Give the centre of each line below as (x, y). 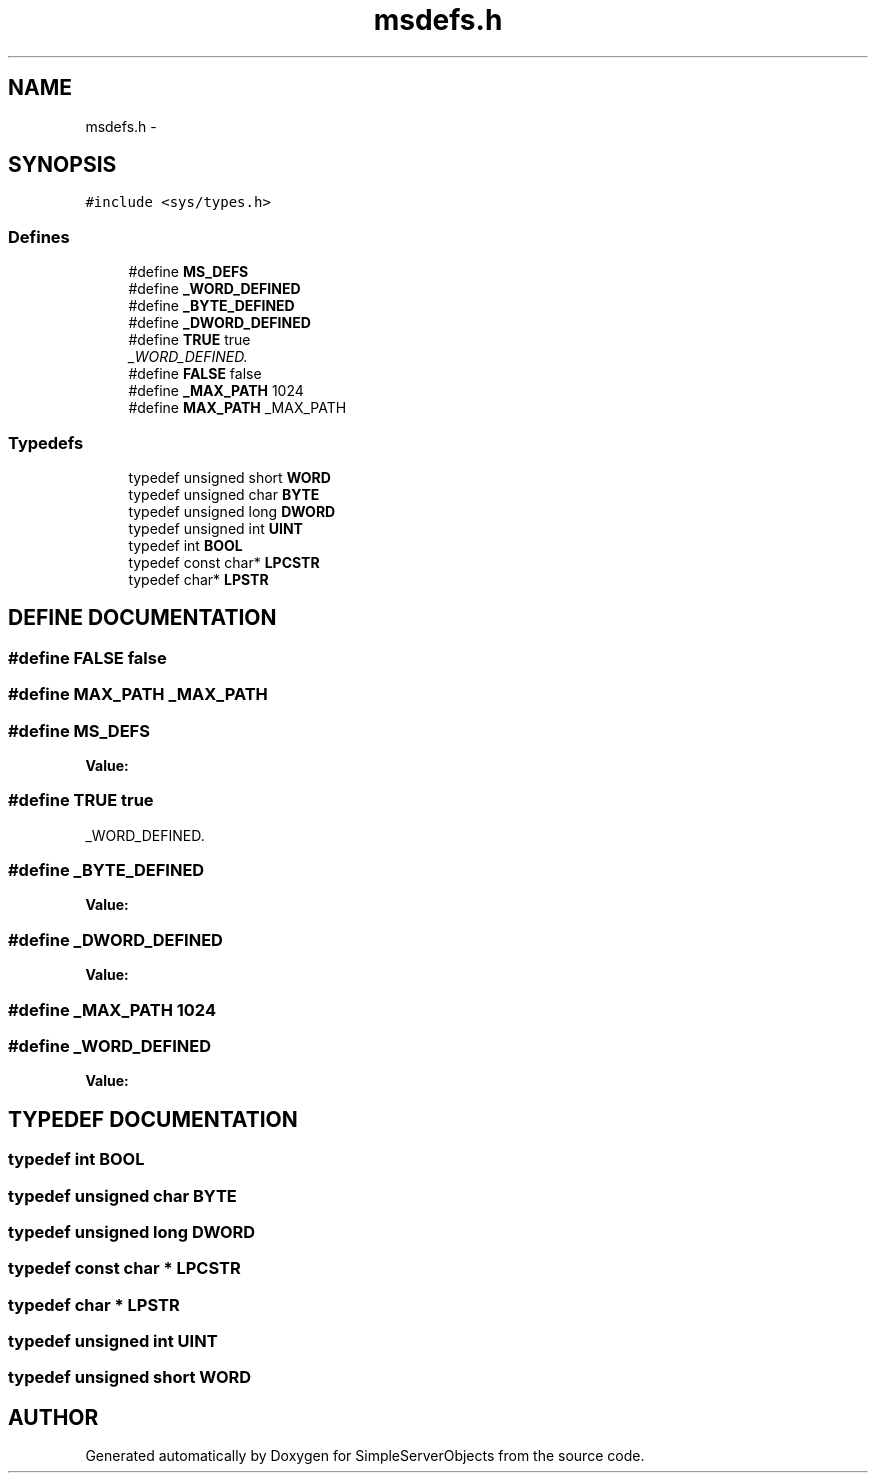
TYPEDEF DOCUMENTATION (153, 1119)
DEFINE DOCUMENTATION (142, 618)
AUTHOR (53, 1417)
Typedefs (46, 442)
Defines (39, 236)
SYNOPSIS (62, 165)
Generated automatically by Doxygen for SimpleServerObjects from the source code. (365, 1456)
